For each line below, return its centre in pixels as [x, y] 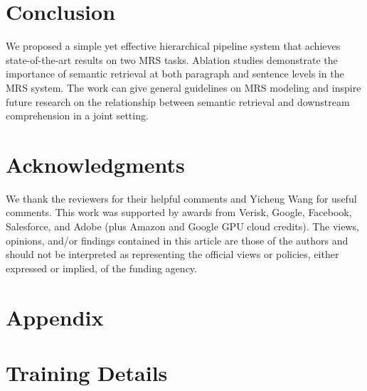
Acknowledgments [95, 164]
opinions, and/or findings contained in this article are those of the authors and [177, 240]
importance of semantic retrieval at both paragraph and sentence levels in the [175, 74]
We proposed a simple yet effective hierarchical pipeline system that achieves [173, 46]
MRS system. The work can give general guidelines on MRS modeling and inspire [183, 87]
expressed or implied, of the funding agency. [101, 268]
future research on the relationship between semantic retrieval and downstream [178, 101]
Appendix [55, 317]
